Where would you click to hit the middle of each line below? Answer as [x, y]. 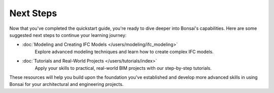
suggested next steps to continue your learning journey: [68, 35]
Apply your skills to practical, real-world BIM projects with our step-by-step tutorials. [123, 68]
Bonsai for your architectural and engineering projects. [66, 84]
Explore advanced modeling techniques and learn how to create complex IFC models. [124, 52]
